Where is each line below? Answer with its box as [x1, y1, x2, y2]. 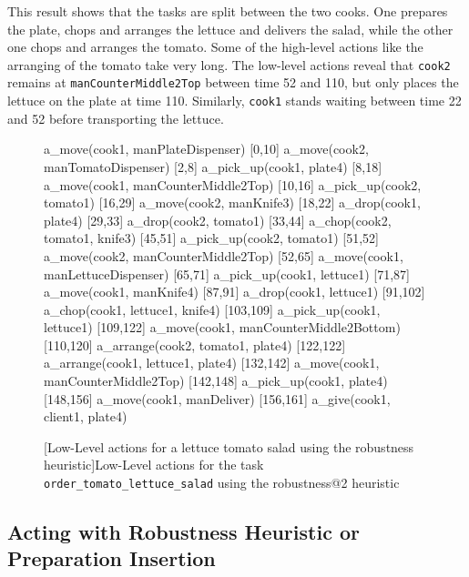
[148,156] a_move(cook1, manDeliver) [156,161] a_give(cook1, [44, 389, 391, 408]
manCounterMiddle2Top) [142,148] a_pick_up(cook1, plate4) [44, 371, 388, 390]
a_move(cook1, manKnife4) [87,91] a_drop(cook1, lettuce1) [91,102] [44, 282, 425, 301]
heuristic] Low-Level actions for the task [44, 455, 264, 474]
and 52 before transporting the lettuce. [7, 108, 224, 127]
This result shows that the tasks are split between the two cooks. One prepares [7, 2, 448, 20]
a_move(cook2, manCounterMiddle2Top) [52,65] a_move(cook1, [44, 246, 403, 265]
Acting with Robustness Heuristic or [7, 518, 360, 546]
